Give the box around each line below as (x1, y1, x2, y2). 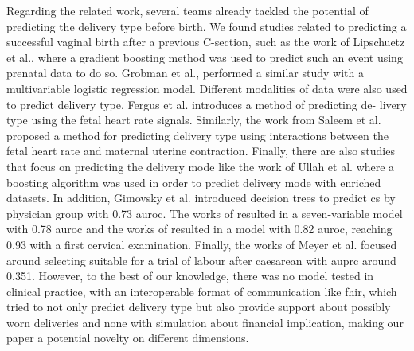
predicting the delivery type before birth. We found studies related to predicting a (6, 18, 407, 34)
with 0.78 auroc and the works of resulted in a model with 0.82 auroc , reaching (6, 220, 393, 237)
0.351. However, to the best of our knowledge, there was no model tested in (6, 267, 374, 284)
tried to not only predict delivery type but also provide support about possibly (6, 298, 391, 315)
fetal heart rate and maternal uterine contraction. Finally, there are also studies (6, 142, 395, 159)
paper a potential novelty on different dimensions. (6, 330, 249, 346)
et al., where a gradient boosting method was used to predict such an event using (6, 49, 403, 65)
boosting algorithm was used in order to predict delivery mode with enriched (6, 174, 381, 190)
